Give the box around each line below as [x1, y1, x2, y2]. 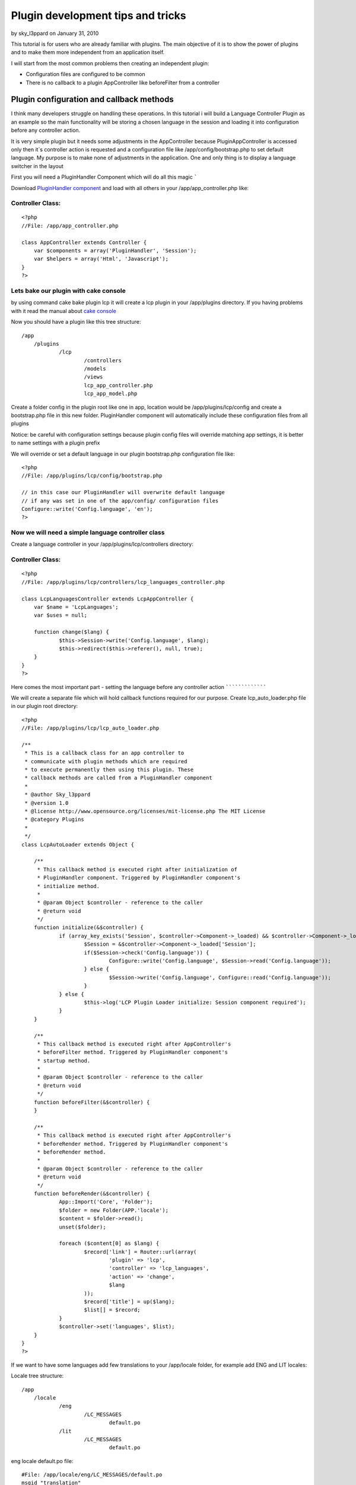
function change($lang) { [33, 628, 110, 636]
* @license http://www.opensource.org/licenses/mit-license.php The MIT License [24, 808, 266, 814]
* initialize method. [37, 883, 100, 889]
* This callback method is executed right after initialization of [37, 866, 237, 873]
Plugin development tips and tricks [11, 9, 186, 22]
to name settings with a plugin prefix [11, 440, 100, 447]
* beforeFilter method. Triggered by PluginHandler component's [37, 1049, 228, 1056]
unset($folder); [59, 1224, 106, 1230]
